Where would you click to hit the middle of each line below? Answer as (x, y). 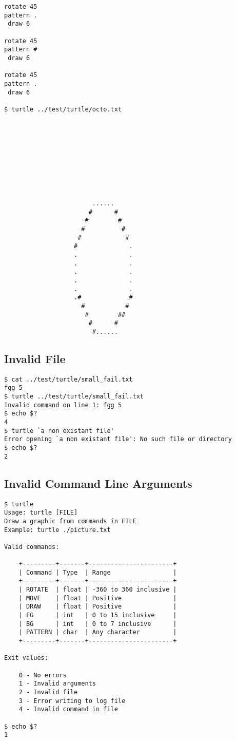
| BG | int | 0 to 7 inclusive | (98, 624)
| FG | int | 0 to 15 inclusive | (98, 615)
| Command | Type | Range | (98, 572)
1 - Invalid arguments (57, 684)
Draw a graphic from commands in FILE (70, 521)
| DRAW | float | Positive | (98, 607)
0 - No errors (43, 675)
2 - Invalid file (48, 692)
